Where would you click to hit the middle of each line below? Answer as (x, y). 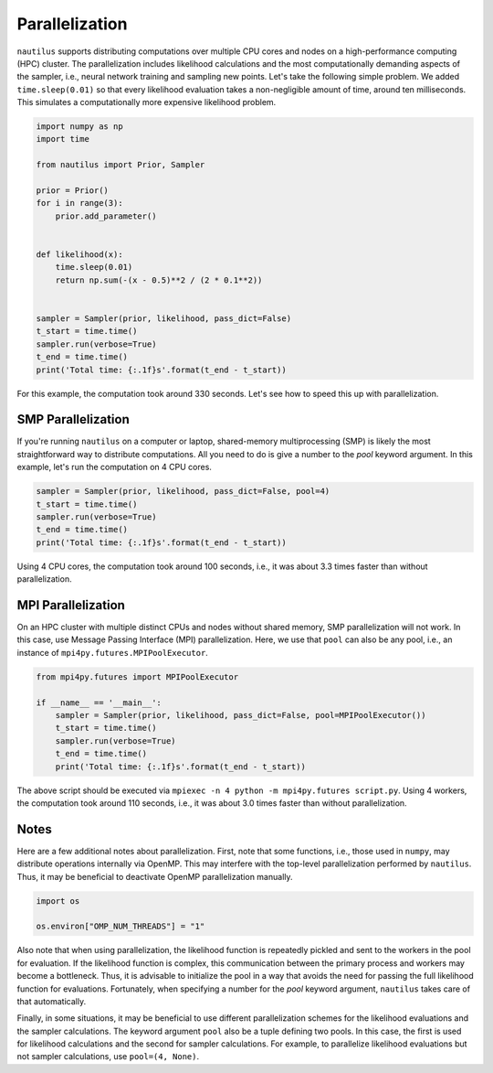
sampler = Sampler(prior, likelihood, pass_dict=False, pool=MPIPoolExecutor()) (241, 715)
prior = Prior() (73, 191)
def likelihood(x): (79, 255)
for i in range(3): (79, 203)
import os (58, 901)
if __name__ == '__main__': (99, 703)
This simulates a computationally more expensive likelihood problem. (147, 102)
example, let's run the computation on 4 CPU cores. (114, 467)
